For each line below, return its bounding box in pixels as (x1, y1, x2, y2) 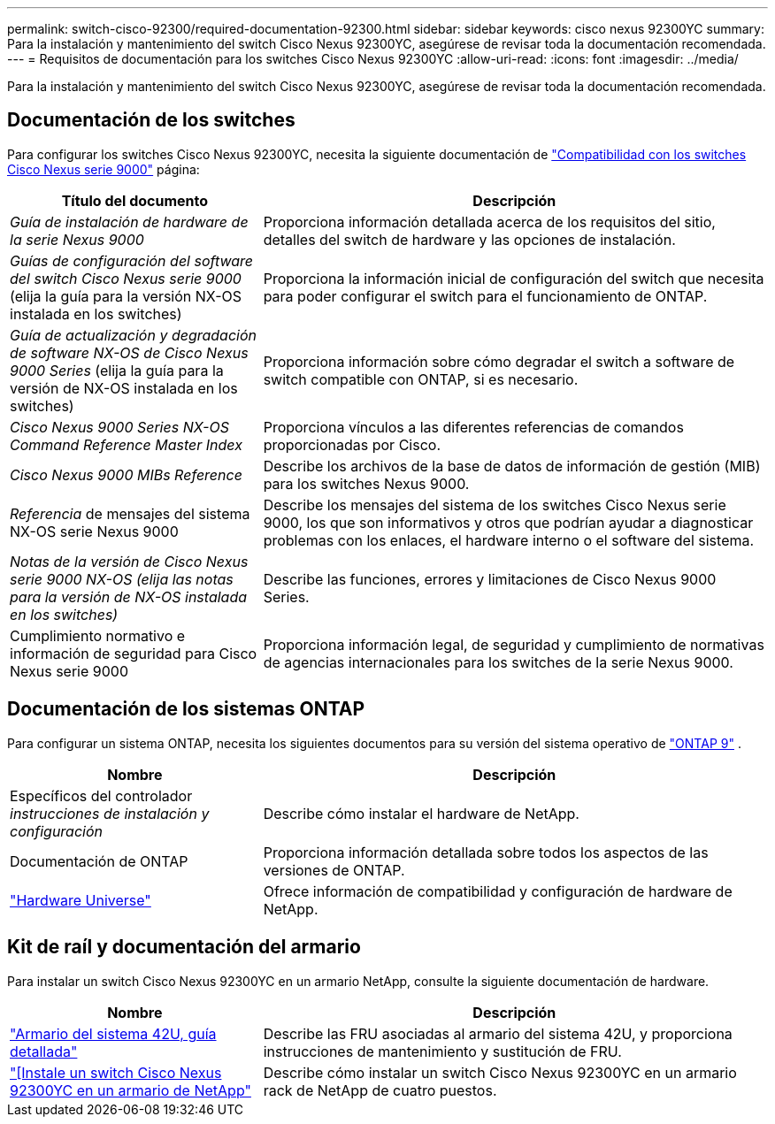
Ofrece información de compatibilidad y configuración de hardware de (263, 882, 733, 900)
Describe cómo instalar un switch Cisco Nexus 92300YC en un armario (263, 1063, 737, 1082)
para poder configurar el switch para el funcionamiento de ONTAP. (263, 287, 708, 305)
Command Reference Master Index (10, 435, 242, 454)
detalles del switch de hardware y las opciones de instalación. (263, 230, 676, 249)
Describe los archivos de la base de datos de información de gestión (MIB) (263, 456, 761, 475)
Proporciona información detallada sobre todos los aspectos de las (263, 843, 709, 861)
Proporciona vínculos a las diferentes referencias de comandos (263, 417, 684, 436)
